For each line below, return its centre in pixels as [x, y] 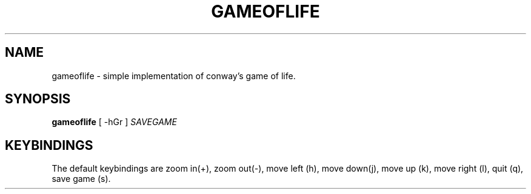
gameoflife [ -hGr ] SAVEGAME [114, 122]
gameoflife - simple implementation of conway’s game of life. [174, 76]
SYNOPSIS [38, 99]
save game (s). [81, 179]
